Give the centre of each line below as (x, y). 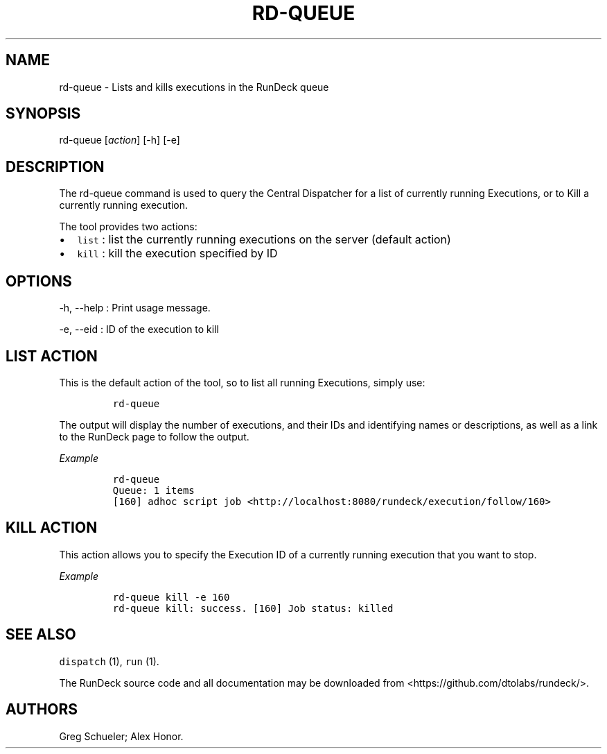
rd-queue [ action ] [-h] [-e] (120, 140)
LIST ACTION (52, 356)
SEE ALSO (41, 635)
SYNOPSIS (43, 114)
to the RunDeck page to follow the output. (154, 436)
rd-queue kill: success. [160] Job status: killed (253, 608)
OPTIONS (39, 281)
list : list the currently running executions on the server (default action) (264, 240)
